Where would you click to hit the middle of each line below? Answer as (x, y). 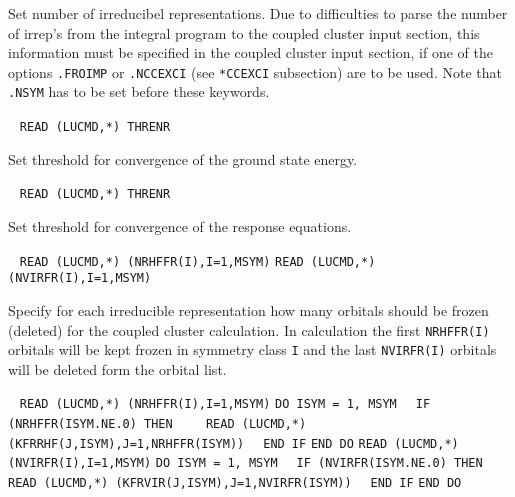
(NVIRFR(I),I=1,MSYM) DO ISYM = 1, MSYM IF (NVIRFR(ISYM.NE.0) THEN (245, 463)
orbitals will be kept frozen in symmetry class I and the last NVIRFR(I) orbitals (252, 349)
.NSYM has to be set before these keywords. (139, 91)
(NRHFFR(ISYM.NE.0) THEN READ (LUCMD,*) (157, 424)
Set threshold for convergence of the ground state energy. (183, 158)
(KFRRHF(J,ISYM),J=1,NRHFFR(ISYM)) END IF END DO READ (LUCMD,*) (233, 443)
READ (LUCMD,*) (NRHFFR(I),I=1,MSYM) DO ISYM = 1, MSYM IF (225, 404)
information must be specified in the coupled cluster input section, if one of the (250, 52)
